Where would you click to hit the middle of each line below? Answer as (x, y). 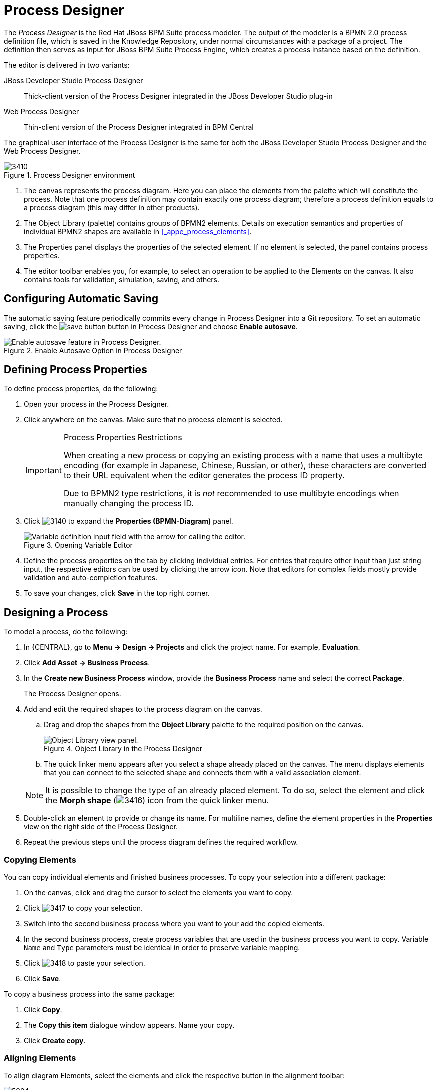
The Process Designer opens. (73, 694)
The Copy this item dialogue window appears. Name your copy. (129, 1025)
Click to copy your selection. (84, 908)
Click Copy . (43, 1010)
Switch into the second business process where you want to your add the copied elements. (174, 924)
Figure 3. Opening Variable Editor (78, 545)
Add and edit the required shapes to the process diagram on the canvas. (143, 709)
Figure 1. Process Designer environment (70, 175)
